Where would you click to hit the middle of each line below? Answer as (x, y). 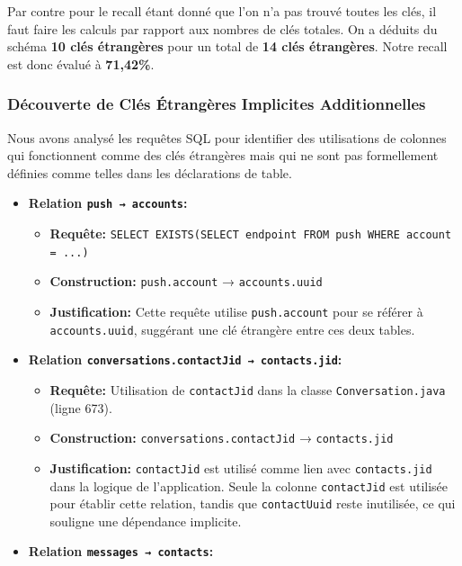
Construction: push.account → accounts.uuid (186, 281)
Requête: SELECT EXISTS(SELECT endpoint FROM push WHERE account (251, 234)
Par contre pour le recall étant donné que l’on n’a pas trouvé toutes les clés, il (222, 11)
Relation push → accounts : (108, 203)
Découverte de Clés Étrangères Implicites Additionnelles (217, 104)
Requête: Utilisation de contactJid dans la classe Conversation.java (248, 389)
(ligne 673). (81, 407)
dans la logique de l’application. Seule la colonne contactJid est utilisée (249, 485)
